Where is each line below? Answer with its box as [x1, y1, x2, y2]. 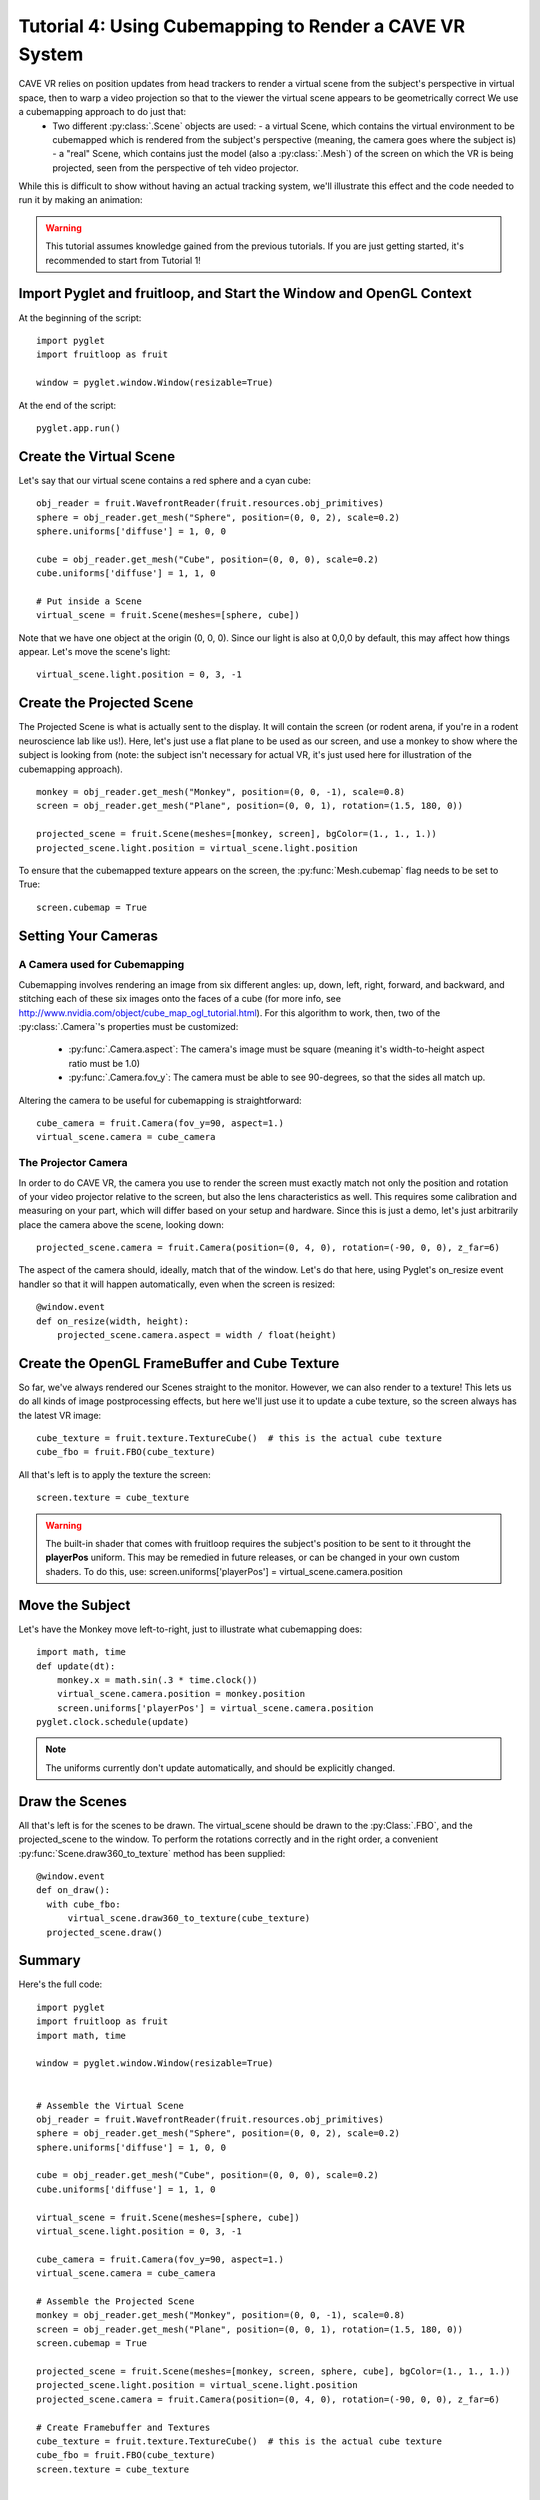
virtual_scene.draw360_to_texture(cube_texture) [67, 1913, 311, 1924]
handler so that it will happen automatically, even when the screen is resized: [18, 1278, 335, 1290]
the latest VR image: [18, 1409, 102, 1421]
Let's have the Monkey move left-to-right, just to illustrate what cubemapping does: [18, 1623, 363, 1635]
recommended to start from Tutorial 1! [45, 254, 202, 266]
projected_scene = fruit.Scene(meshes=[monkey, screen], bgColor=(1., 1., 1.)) [36, 828, 437, 840]
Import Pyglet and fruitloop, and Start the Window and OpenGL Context [18, 285, 472, 302]
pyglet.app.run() [36, 422, 121, 434]
